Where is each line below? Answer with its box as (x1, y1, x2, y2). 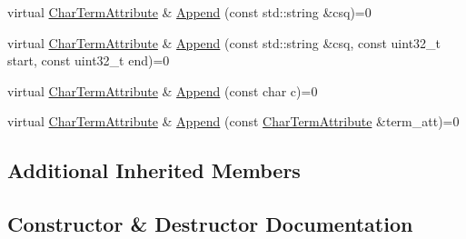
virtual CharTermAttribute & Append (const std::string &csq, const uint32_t (7, 33, 441, 52)
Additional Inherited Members (7, 156, 301, 184)
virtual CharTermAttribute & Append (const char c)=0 (7, 81, 318, 100)
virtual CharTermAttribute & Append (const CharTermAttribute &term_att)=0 (7, 112, 460, 131)
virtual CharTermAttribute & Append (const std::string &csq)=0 (7, 3, 372, 21)
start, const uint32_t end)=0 (7, 51, 170, 70)
